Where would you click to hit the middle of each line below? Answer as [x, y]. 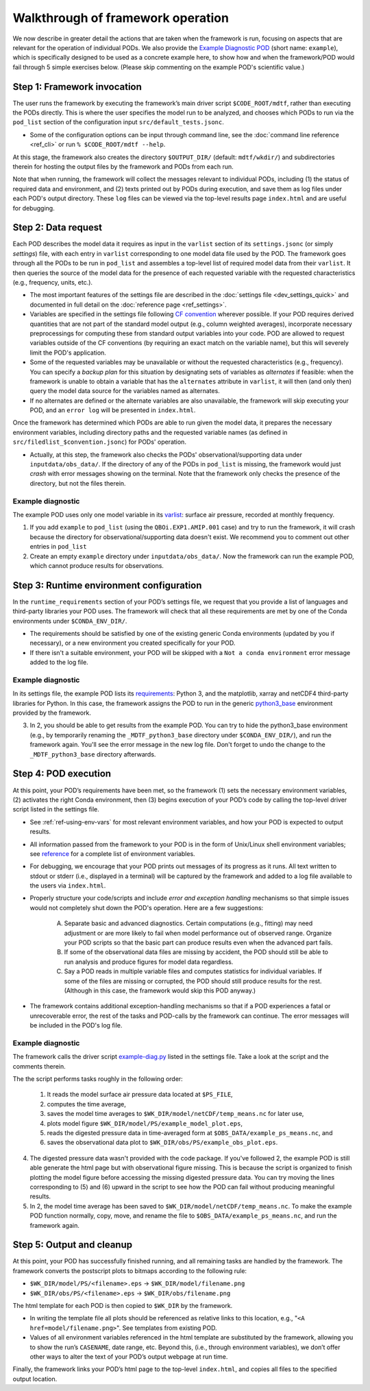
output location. [35, 1379]
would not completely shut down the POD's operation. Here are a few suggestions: [147, 907]
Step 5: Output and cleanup [73, 1245]
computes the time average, [87, 1104]
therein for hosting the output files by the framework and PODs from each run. [123, 166]
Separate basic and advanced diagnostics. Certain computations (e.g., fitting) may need [188, 923]
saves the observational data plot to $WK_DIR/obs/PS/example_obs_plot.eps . [162, 1143]
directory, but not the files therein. [78, 483]
